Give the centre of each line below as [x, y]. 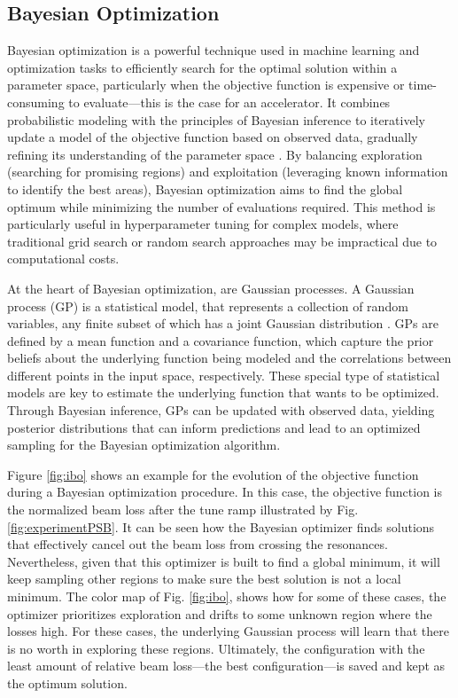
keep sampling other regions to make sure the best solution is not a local [204, 579]
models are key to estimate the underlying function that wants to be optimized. [223, 392]
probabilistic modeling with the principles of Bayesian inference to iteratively [216, 119]
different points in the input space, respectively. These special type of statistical [224, 375]
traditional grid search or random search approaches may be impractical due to [222, 241]
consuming [36, 102]
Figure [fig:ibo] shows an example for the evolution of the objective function [213, 474]
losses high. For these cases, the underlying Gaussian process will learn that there [229, 631]
